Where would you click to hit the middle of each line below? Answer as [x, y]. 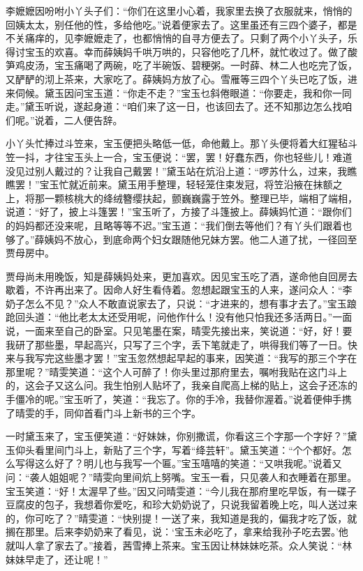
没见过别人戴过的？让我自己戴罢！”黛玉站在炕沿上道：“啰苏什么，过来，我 [177, 170]
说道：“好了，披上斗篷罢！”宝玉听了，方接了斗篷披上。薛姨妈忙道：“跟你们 [179, 212]
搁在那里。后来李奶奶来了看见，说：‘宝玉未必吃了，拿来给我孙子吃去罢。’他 [177, 532]
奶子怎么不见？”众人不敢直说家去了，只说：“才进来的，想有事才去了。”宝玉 [176, 303]
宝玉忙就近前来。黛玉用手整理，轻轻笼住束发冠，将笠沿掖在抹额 [186, 184]
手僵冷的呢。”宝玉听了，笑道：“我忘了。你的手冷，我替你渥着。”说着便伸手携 [179, 399]
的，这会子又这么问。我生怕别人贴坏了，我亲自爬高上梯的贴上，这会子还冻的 [181, 385]
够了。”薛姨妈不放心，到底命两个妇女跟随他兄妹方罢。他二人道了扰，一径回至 [181, 239]
